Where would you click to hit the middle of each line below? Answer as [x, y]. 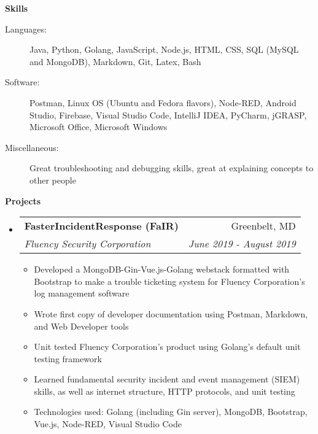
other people [53, 180]
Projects [23, 200]
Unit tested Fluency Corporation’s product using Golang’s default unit [167, 347]
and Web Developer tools [81, 326]
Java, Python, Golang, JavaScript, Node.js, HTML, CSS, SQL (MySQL [164, 49]
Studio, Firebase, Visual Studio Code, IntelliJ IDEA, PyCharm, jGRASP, [168, 114]
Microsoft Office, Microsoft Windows [99, 127]
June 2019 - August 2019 [242, 244]
